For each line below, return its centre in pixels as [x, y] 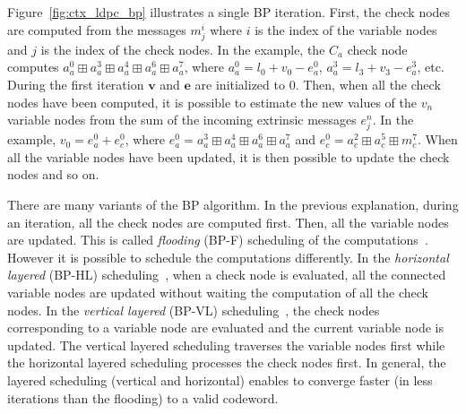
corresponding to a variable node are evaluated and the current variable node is [225, 328]
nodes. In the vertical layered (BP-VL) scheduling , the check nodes [194, 310]
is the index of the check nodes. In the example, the [183, 49]
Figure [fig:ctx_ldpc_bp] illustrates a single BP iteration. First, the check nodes [229, 12]
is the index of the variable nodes [346, 29]
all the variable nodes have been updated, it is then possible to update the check [229, 156]
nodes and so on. [53, 174]
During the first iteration [76, 84]
